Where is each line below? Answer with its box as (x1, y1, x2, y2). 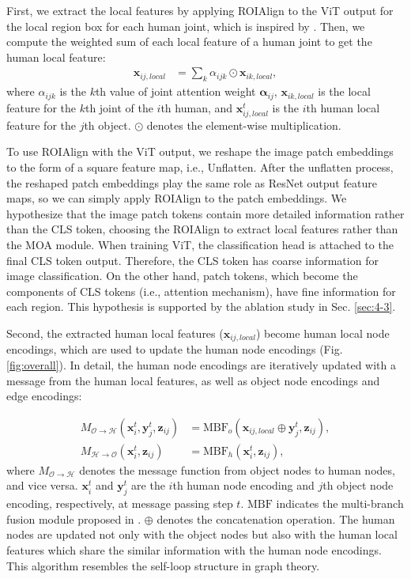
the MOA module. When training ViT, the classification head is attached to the (6, 236, 394, 252)
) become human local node (255, 324, 390, 341)
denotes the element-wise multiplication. (146, 116, 341, 133)
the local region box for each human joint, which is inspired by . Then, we (6, 17, 365, 34)
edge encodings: (6, 388, 82, 404)
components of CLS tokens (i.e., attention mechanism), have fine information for (6, 282, 396, 299)
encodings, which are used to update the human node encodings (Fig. (6, 341, 343, 358)
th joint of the (85, 99, 153, 115)
